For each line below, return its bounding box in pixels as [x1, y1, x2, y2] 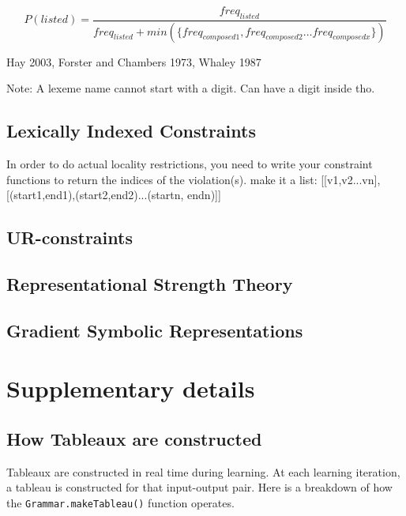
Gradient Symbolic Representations [6, 318, 303, 342]
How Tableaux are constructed [6, 426, 262, 450]
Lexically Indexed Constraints [6, 119, 256, 143]
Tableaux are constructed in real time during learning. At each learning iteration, [6, 463, 400, 480]
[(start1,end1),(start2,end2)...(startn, [6, 186, 184, 203]
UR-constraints [6, 225, 133, 250]
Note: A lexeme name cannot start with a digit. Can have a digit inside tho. [6, 80, 375, 96]
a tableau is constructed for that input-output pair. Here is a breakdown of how [6, 479, 393, 495]
